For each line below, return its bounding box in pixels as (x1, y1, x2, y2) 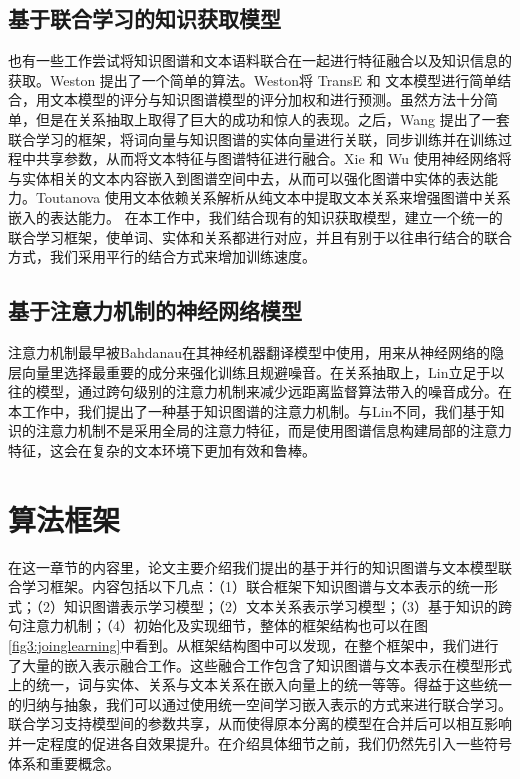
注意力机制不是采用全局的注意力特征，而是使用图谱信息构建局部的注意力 (35, 420, 512, 441)
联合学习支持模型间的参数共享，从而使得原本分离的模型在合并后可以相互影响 (8, 713, 512, 734)
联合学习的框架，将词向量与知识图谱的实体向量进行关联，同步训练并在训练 (8, 128, 498, 149)
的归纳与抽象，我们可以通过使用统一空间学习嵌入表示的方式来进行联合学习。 (8, 693, 512, 714)
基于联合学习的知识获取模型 (8, 3, 281, 34)
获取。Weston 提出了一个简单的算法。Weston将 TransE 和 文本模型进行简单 (8, 69, 498, 90)
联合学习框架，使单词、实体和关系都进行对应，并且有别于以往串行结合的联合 (8, 226, 512, 247)
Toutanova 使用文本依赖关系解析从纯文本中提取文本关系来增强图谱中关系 (35, 187, 511, 208)
